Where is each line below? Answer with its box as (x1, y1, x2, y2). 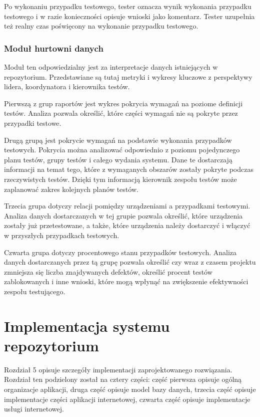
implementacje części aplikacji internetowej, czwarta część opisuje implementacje (4, 393, 250, 404)
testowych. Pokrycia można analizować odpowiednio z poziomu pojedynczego (4, 144, 240, 155)
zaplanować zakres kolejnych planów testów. (4, 183, 138, 194)
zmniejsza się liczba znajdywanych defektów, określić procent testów (4, 266, 212, 277)
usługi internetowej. (4, 403, 64, 414)
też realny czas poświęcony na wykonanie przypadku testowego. (4, 21, 198, 31)
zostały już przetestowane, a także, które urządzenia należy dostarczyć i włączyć (4, 220, 250, 231)
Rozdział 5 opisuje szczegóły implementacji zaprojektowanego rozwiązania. (4, 364, 232, 374)
